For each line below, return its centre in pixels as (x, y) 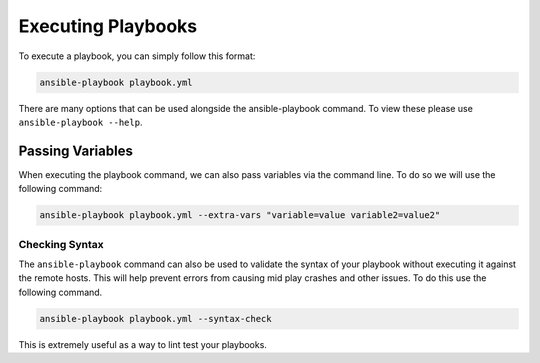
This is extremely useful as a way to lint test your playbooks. (142, 344)
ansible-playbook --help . (80, 122)
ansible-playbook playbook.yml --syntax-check (155, 318)
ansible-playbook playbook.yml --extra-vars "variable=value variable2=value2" (240, 215)
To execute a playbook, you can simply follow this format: (137, 56)
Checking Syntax (61, 244)
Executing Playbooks (108, 26)
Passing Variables (76, 150)
